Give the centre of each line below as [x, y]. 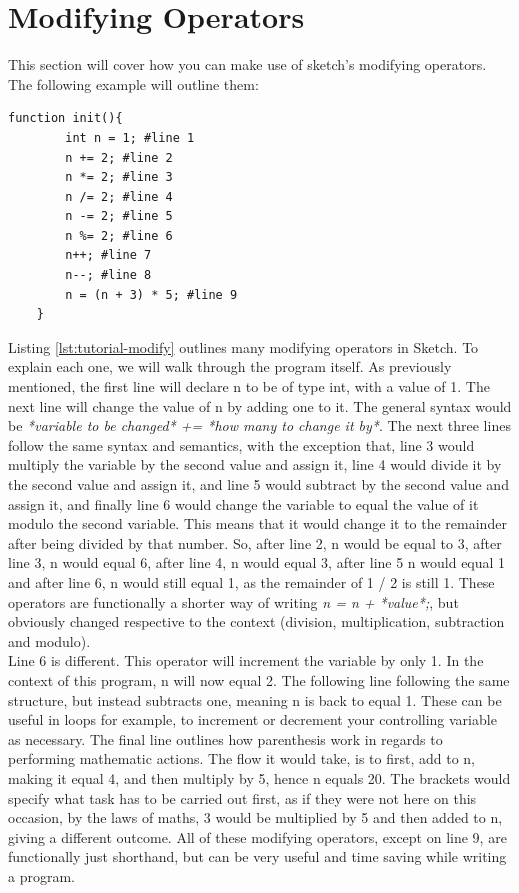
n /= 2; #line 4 [119, 196]
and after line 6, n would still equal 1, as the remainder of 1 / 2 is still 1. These [251, 581]
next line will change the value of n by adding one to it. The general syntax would [260, 405]
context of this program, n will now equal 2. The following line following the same [259, 679]
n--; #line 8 [108, 275]
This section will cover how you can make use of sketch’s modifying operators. [247, 64]
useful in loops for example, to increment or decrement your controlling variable [252, 719]
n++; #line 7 [108, 255]
